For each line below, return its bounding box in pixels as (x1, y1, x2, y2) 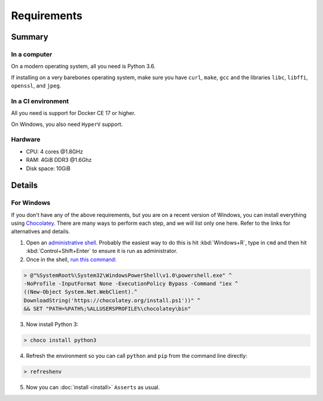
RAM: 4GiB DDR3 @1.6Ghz (26, 156, 92, 164)
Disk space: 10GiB (26, 165, 71, 172)
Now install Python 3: (26, 321, 79, 328)
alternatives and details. (11, 228, 70, 235)
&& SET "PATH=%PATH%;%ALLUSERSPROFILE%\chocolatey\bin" (23, 306, 191, 312)
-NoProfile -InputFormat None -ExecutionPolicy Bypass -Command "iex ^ (23, 281, 239, 287)
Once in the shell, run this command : (26, 255, 117, 263)
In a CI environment (11, 97, 69, 105)
